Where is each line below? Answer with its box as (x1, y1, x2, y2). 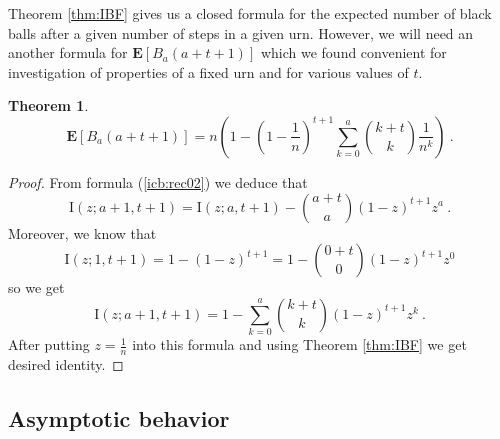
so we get (8, 277, 65, 298)
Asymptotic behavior (8, 402, 230, 433)
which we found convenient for (260, 42, 447, 63)
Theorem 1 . (8, 95, 89, 116)
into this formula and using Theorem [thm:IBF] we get (132, 334, 467, 355)
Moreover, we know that (8, 222, 157, 243)
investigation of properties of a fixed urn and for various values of (8, 61, 409, 82)
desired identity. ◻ (8, 353, 124, 374)
